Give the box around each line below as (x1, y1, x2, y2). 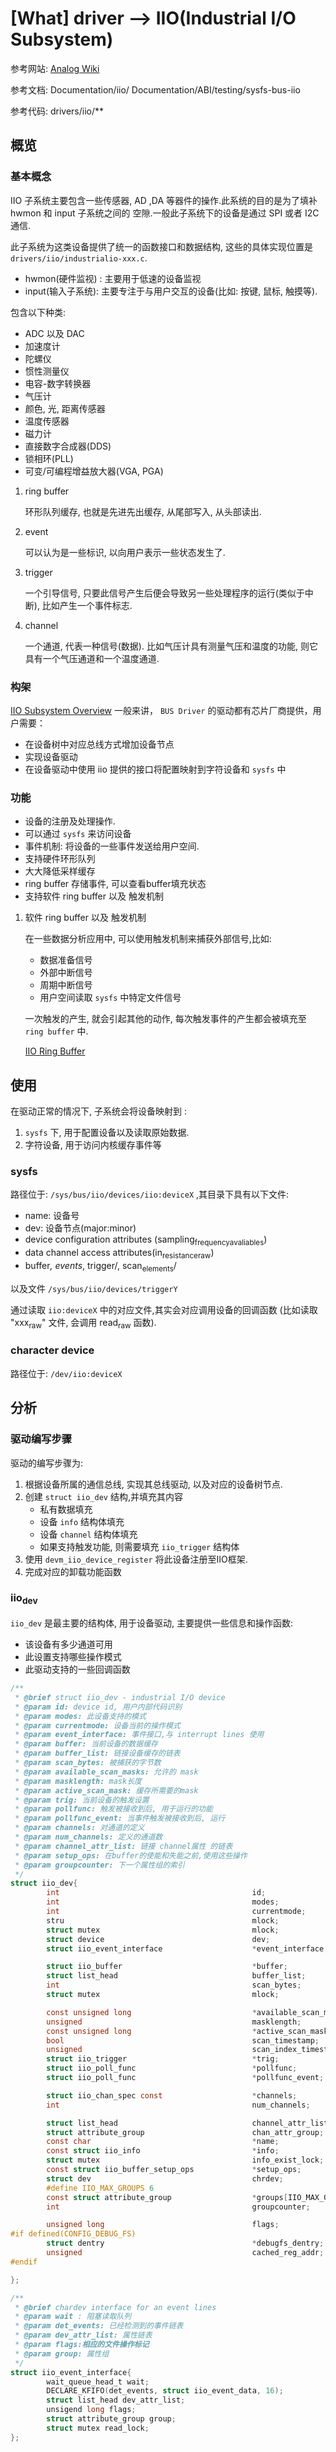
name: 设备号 (24, 1210, 80, 1222)
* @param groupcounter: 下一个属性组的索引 (14, 1860, 185, 1870)
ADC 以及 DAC (24, 327, 85, 339)
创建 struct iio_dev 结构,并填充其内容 (24, 1490, 183, 1502)
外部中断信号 (39, 967, 93, 979)
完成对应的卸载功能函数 (24, 1565, 122, 1577)
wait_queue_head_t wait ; (46, 2377, 150, 2387)
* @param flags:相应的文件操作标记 (14, 2340, 150, 2350)
